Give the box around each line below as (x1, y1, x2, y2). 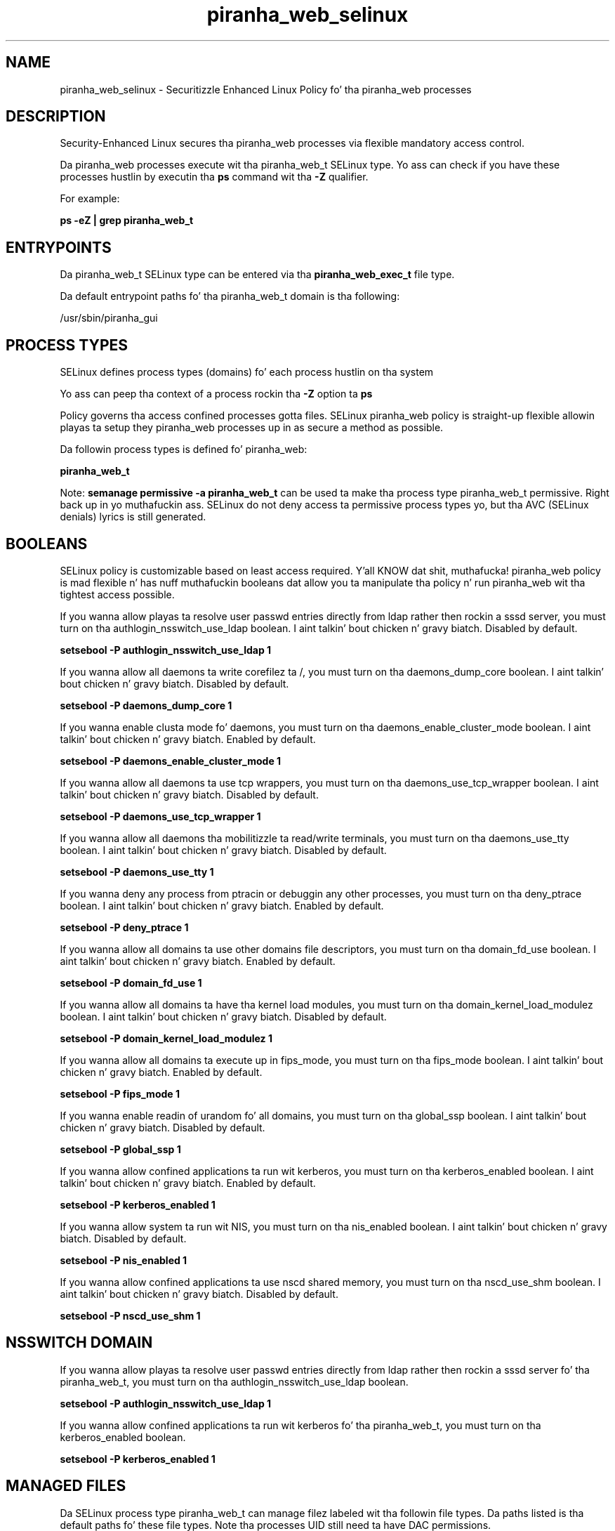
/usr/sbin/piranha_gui (60, 312, 158, 324)
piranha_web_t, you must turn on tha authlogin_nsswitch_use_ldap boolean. (60, 1375, 409, 1388)
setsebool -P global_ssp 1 (60, 1143, 181, 1155)
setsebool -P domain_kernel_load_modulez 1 (60, 1032, 272, 1044)
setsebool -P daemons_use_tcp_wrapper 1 (60, 810, 261, 822)
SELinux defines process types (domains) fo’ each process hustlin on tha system (60, 366, 434, 379)
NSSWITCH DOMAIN (6, 1334, 153, 1352)
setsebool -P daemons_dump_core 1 (60, 699, 232, 711)
